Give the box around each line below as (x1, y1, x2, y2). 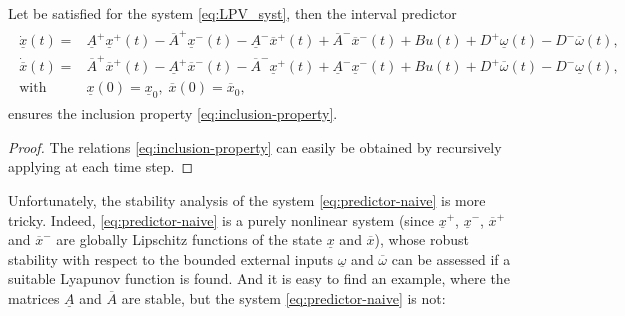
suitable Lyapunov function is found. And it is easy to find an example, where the (8, 268, 510, 289)
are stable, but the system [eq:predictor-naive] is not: (121, 287, 446, 308)
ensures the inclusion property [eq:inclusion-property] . (8, 103, 338, 124)
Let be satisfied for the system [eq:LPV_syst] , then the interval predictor (8, 3, 457, 23)
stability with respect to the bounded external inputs (8, 248, 334, 269)
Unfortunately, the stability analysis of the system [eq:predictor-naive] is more (8, 189, 486, 210)
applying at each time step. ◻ (8, 156, 194, 177)
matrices (8, 287, 60, 308)
